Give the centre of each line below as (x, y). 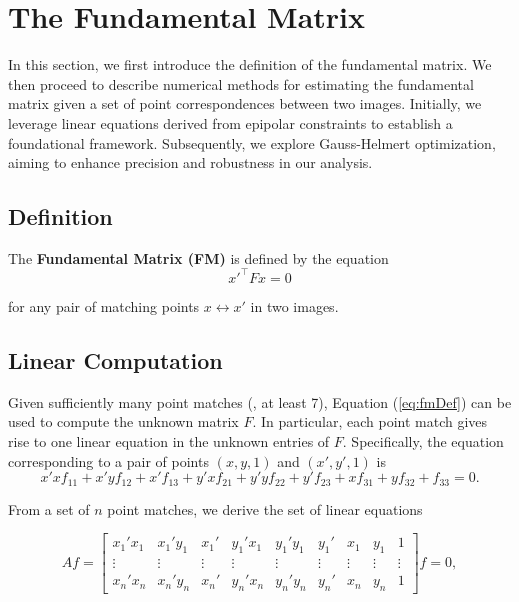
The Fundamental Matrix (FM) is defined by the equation (198, 257)
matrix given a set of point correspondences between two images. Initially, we (245, 103)
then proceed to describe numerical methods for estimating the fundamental (241, 83)
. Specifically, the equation (423, 440)
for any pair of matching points (104, 305)
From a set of (49, 508)
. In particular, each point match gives (370, 421)
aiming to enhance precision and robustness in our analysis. (190, 162)
